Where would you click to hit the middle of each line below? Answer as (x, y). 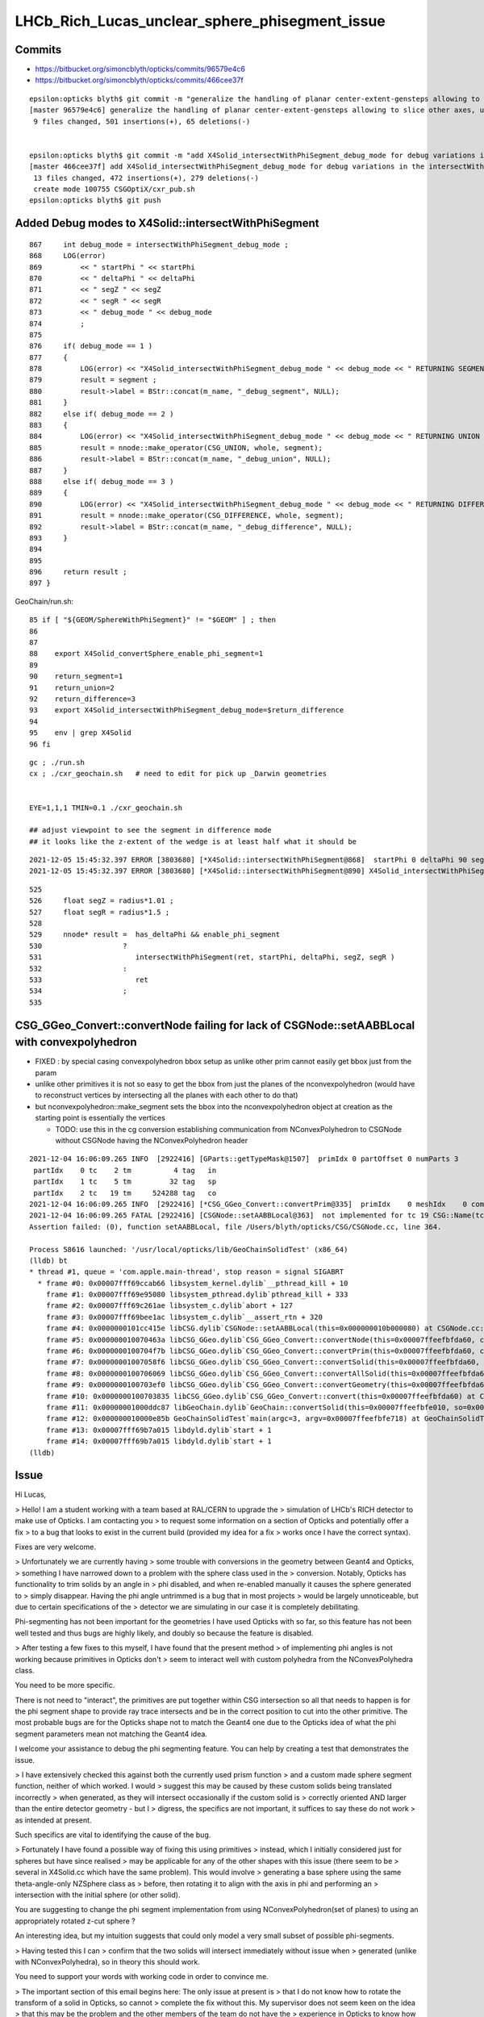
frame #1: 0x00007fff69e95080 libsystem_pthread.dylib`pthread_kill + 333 (197, 1295)
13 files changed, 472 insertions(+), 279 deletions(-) (146, 178)
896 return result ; (78, 572)
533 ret (89, 979)
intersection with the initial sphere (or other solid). (98, 1894)
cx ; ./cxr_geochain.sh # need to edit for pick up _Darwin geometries (178, 774)
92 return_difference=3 (83, 699)
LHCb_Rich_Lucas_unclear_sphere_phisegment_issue (200, 21)
